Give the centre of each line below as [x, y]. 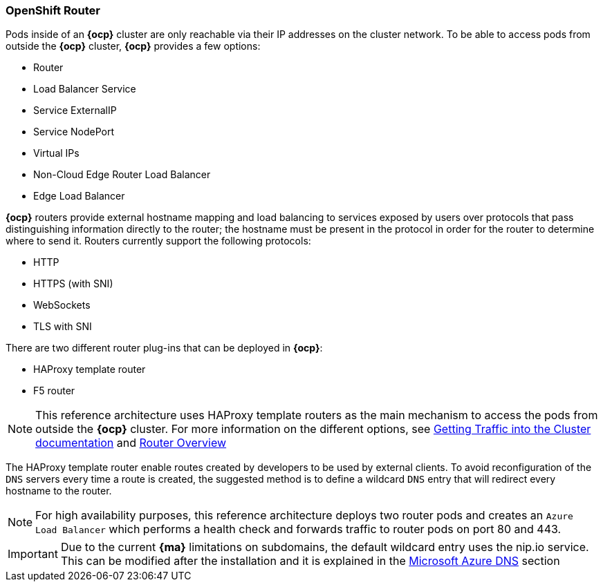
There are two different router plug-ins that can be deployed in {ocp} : [164, 348]
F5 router [54, 391]
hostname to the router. [59, 491]
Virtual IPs [56, 153]
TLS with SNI [63, 327]
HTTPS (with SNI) [73, 284]
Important [33, 554]
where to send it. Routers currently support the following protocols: [158, 241]
